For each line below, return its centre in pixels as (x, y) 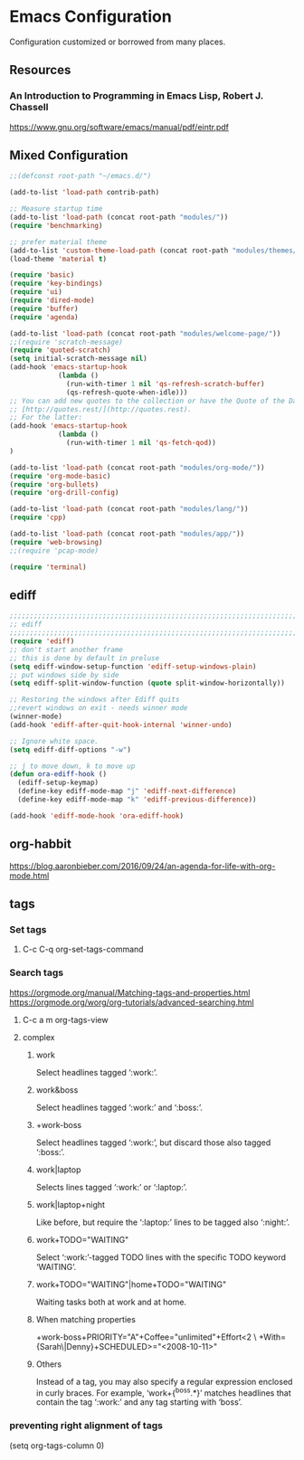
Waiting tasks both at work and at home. (111, 1302)
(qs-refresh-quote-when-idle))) (127, 392)
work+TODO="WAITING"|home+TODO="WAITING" (131, 1284)
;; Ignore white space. (54, 741)
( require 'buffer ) (44, 308)
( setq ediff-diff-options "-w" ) (70, 749)
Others (48, 1364)
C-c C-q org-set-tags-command (83, 949)
